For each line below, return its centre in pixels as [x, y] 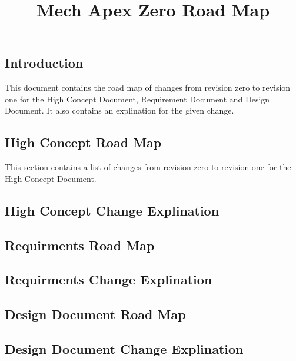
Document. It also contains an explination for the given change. [119, 110]
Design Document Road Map [95, 314]
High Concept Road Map [83, 142]
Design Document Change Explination [124, 348]
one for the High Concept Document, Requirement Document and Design [137, 99]
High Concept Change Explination [112, 210]
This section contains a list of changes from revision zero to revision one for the [148, 167]
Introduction [44, 63]
